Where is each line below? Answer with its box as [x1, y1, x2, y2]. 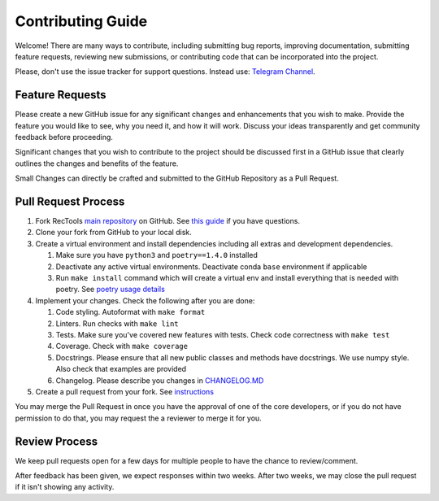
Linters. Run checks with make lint [55, 318, 179, 329]
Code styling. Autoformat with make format [55, 307, 206, 317]
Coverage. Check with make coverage [55, 342, 189, 351]
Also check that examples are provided [55, 364, 187, 374]
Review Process [15, 434, 98, 448]
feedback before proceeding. [15, 133, 114, 142]
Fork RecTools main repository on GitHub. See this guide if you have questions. [35, 216, 301, 226]
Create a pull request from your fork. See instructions [35, 386, 215, 396]
